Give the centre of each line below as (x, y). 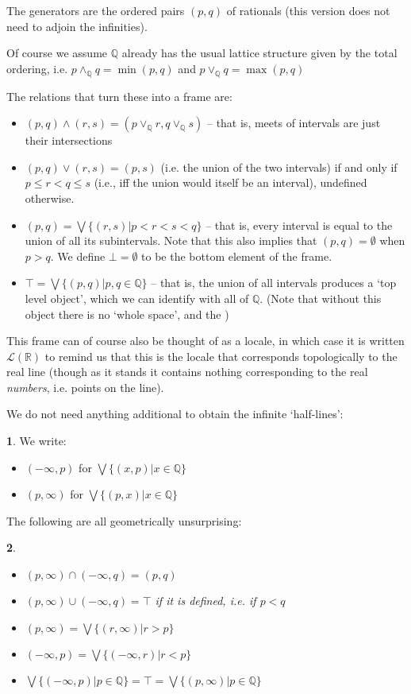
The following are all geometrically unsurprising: (124, 520)
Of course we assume (57, 53)
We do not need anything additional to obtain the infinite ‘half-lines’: (175, 414)
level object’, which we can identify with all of (137, 298)
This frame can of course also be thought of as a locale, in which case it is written (205, 341)
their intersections (69, 140)
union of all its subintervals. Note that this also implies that (171, 240)
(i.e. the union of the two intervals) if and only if (279, 167)
